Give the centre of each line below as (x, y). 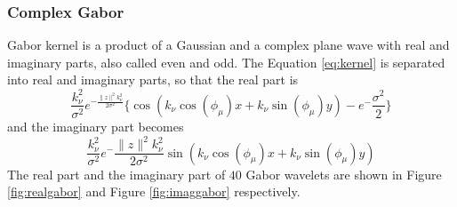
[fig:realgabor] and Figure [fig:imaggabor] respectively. (154, 191)
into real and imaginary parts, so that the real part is (153, 80)
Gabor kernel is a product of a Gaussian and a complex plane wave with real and (228, 45)
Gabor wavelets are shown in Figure (344, 174)
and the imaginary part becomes (96, 126)
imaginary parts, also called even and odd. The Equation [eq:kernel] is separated (226, 62)
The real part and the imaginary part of (116, 174)
